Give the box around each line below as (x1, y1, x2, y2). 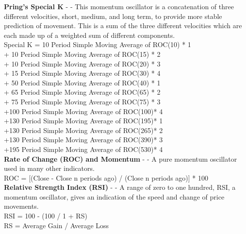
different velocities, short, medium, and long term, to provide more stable (4, 11, 222, 21)
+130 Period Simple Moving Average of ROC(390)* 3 (4, 134, 163, 145)
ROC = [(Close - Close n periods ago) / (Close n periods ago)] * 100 (4, 172, 208, 183)
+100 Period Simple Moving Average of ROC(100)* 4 (4, 106, 163, 116)
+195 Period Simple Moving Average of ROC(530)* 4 (4, 144, 163, 154)
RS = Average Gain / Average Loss (4, 220, 109, 230)
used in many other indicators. (4, 163, 95, 173)
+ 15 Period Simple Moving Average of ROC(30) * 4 (4, 68, 161, 78)
